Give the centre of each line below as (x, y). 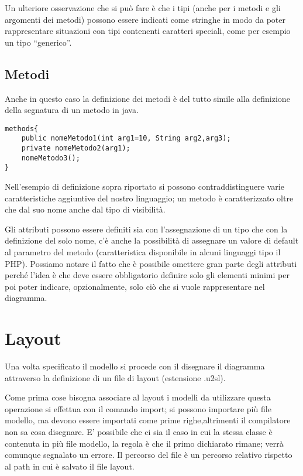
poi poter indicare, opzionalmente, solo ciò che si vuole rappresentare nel (135, 286)
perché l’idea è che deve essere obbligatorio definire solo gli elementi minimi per (147, 275)
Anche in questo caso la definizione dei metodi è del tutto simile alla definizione (147, 98)
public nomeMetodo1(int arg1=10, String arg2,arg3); (126, 138)
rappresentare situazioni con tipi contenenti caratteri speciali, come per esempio (148, 31)
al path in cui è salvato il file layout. (70, 466)
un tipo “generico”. (38, 42)
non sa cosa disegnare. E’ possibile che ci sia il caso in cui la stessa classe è (139, 432)
